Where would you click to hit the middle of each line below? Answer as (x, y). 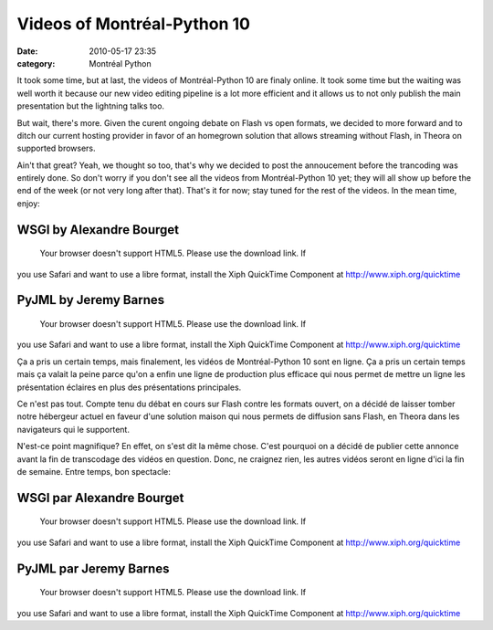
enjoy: (28, 203)
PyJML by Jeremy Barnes (90, 300)
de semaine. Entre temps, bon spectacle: (94, 471)
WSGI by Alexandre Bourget (98, 230)
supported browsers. (56, 148)
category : (36, 63)
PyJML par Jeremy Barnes (93, 568)
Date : (27, 51)
